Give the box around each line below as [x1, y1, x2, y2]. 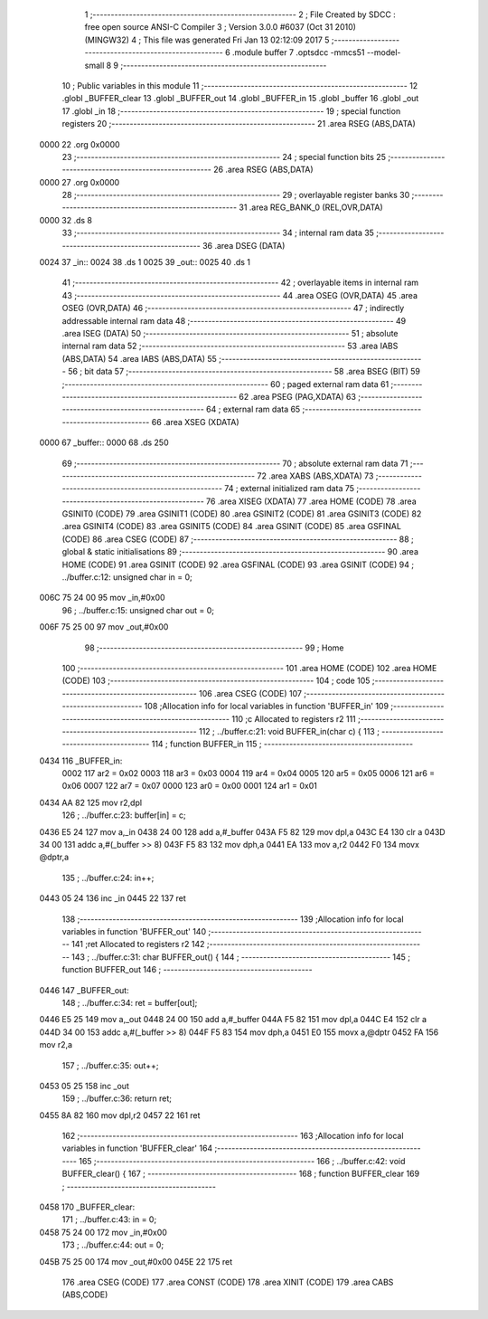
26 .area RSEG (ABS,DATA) [212, 164, 314, 176]
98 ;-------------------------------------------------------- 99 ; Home [84, 642, 344, 653]
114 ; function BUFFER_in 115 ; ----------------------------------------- [151, 738, 414, 750]
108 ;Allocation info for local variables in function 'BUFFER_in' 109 [144, 701, 389, 712]
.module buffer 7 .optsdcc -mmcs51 [231, 47, 365, 58]
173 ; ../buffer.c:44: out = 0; [61, 1239, 164, 1250]
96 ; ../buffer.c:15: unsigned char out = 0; [61, 604, 215, 615]
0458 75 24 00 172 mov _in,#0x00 [39, 1227, 167, 1238]
